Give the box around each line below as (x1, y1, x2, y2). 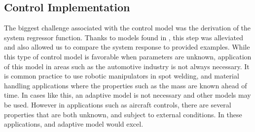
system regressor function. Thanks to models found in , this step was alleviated (4, 32, 243, 42)
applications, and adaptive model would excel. (4, 119, 144, 129)
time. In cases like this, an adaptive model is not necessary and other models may (4, 90, 251, 100)
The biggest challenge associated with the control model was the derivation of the (4, 23, 251, 33)
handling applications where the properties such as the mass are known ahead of (4, 80, 247, 90)
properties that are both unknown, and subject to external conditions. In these (4, 109, 242, 119)
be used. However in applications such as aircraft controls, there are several (4, 99, 231, 109)
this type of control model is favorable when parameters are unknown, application (4, 51, 252, 61)
